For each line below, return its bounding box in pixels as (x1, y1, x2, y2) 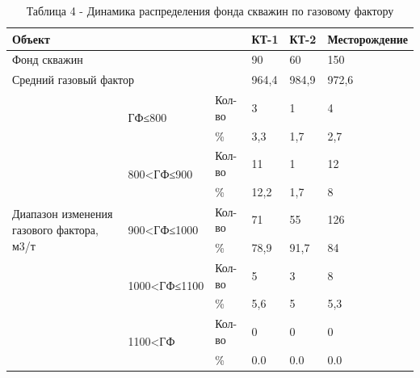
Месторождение (327, 30, 408, 47)
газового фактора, (12, 220, 99, 237)
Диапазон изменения (12, 205, 113, 222)
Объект (12, 30, 50, 47)
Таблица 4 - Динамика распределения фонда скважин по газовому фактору (26, 2, 394, 19)
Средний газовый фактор (12, 71, 135, 88)
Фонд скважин (12, 51, 83, 68)
